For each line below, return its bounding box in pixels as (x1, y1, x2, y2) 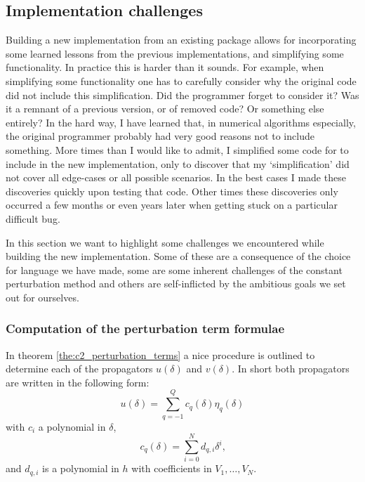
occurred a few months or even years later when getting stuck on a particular (6, 197, 338, 212)
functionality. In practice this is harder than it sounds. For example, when (6, 60, 324, 74)
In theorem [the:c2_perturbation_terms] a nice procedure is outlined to (6, 347, 315, 362)
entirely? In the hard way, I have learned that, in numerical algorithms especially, (6, 115, 356, 129)
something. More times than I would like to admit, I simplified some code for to (6, 142, 349, 157)
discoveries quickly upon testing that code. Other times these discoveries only (6, 183, 338, 198)
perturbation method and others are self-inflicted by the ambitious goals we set (6, 276, 346, 291)
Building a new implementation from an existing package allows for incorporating (6, 32, 357, 47)
